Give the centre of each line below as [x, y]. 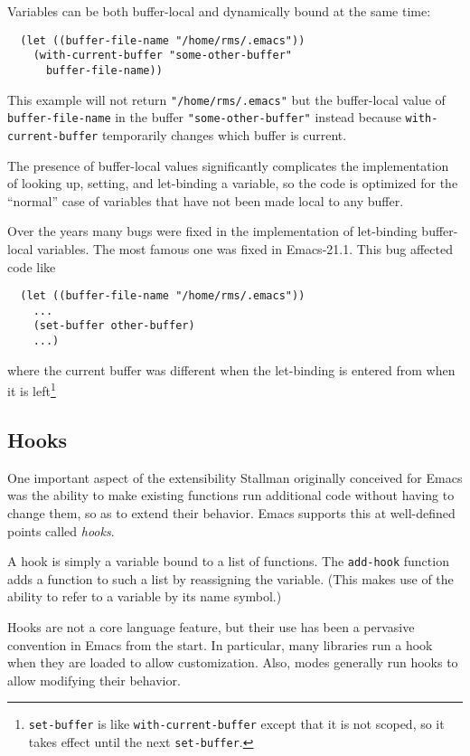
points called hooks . [61, 530]
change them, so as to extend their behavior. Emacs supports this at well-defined [231, 512]
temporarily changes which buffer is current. [224, 134]
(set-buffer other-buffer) [114, 326]
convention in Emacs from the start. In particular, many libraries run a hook [220, 644]
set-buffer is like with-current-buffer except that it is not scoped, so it [236, 724]
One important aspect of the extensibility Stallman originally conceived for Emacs [235, 477]
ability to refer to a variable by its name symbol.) [145, 596]
